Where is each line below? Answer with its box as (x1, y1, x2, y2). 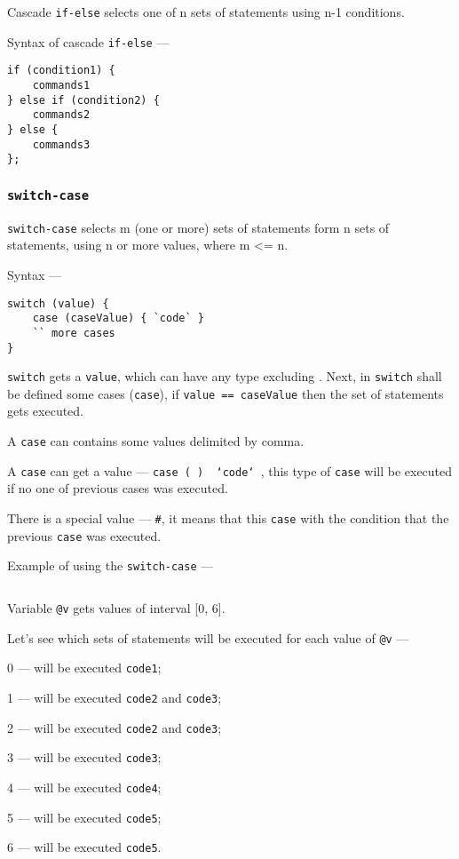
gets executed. (7, 402, 84, 420)
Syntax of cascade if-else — (7, 32, 170, 51)
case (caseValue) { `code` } (32, 312, 204, 325)
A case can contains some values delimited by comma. (7, 432, 305, 450)
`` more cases (32, 326, 115, 339)
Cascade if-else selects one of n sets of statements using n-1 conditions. (7, 3, 405, 20)
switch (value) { (7, 297, 109, 310)
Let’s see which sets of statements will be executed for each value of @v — (7, 628, 409, 647)
